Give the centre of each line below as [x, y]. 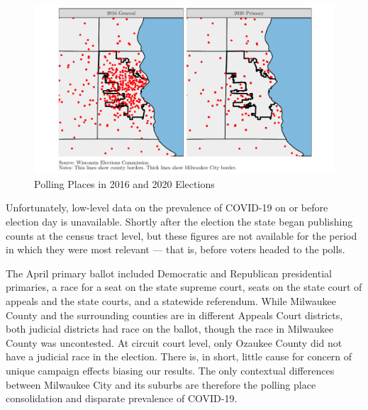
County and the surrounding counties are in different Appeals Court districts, [174, 315]
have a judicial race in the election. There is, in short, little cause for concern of [179, 356]
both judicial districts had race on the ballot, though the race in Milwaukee [170, 329]
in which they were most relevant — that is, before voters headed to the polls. [175, 249]
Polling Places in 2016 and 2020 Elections [124, 183]
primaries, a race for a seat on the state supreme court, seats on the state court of [184, 287]
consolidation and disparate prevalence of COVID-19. [122, 398]
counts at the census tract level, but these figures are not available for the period [182, 235]
